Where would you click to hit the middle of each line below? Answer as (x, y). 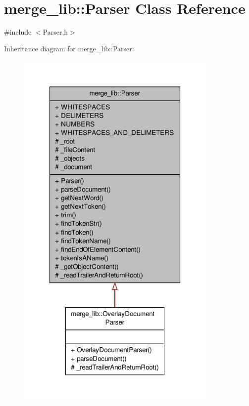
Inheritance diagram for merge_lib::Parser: (69, 48)
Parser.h (55, 32)
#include (18, 32)
